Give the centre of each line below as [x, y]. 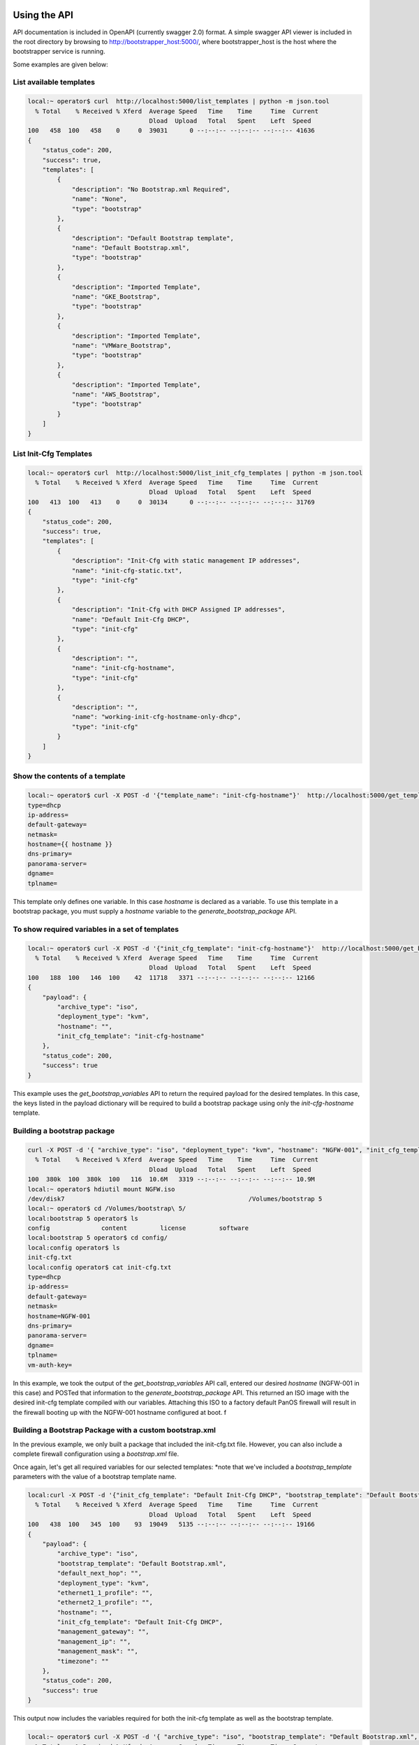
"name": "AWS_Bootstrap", [116, 394]
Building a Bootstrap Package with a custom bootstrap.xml [115, 1430]
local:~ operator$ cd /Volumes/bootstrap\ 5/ [107, 1209]
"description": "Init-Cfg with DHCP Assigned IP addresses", [178, 610]
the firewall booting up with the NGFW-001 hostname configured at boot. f [120, 1412]
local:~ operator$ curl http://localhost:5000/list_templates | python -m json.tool [178, 102]
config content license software [138, 1228]
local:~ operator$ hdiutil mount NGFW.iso [101, 1189]
